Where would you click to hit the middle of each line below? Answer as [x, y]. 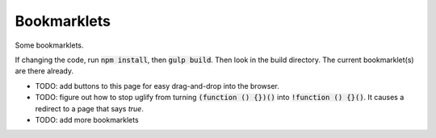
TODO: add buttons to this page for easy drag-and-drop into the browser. [157, 86]
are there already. [44, 71]
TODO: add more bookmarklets [87, 119]
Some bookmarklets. [49, 45]
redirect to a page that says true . [90, 108]
